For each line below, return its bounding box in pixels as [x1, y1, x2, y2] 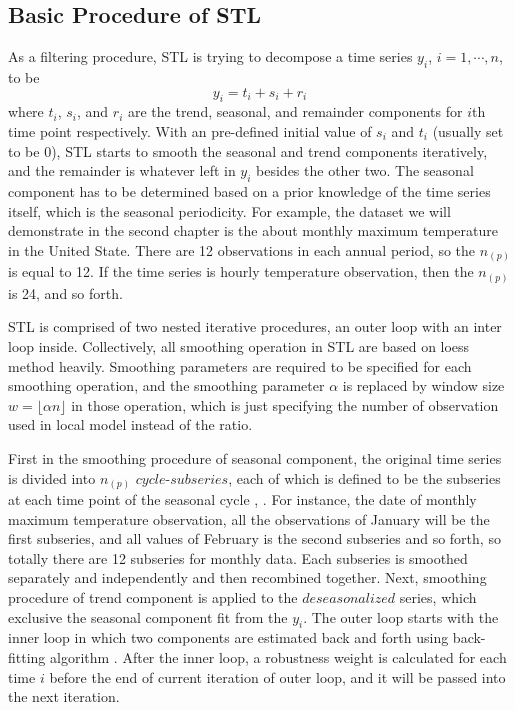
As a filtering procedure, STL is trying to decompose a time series [8, 46, 413, 67]
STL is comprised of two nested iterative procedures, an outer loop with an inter [8, 316, 502, 337]
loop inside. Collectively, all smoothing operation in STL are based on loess [8, 335, 470, 356]
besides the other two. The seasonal [256, 160, 474, 181]
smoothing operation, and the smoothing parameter [8, 375, 325, 396]
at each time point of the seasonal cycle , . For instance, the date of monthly [8, 489, 477, 510]
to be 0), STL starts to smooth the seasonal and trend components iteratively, [8, 140, 488, 161]
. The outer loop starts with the [303, 606, 499, 627]
